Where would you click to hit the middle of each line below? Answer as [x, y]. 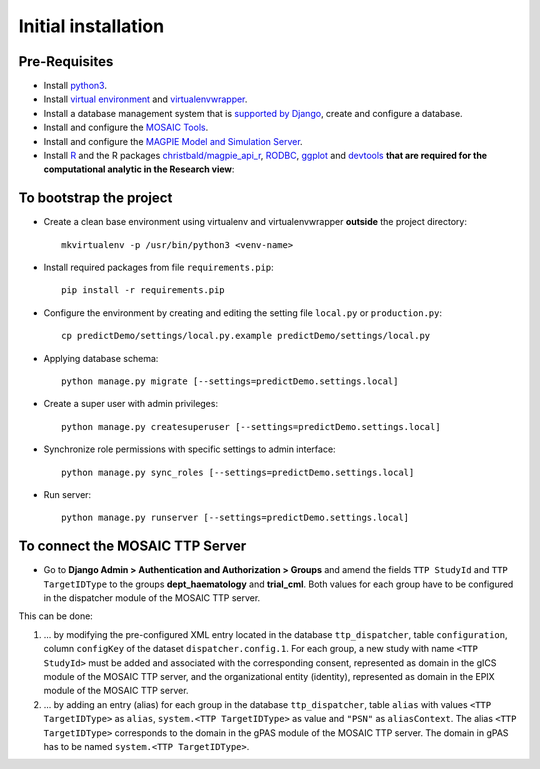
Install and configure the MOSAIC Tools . [126, 127]
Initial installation [91, 26]
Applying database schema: [101, 358]
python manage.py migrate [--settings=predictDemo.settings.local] [230, 381]
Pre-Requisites [66, 61]
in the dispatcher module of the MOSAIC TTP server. [152, 598]
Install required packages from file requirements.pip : [158, 267]
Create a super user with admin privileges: [131, 404]
